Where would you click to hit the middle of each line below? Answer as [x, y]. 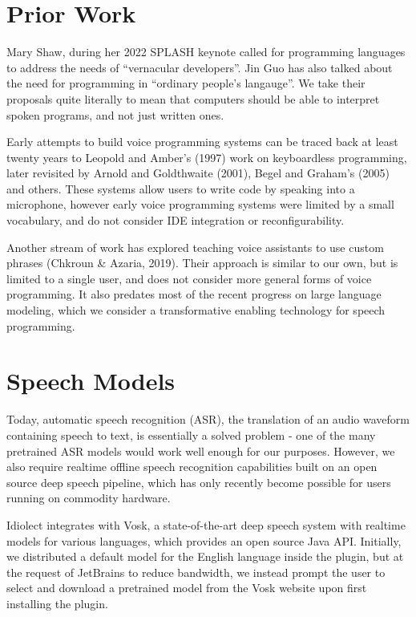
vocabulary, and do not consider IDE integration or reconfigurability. [176, 220]
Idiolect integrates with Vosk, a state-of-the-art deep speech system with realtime [206, 524]
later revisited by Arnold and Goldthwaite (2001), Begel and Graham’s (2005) [198, 173]
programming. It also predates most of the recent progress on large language [194, 294]
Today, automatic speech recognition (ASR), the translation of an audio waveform [208, 419]
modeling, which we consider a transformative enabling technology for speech [196, 310]
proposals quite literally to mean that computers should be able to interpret [193, 98]
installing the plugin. [57, 603]
